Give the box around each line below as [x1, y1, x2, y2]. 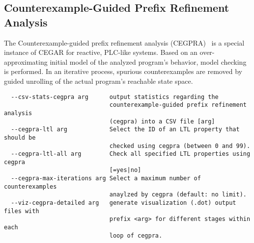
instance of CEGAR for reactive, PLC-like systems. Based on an [4, 47, 198, 57]
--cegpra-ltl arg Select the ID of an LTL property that [11, 126, 240, 133]
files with [4, 207, 39, 215]
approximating [4, 56, 48, 67]
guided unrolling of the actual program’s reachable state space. [4, 75, 193, 86]
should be [4, 134, 36, 141]
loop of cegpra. [109, 232, 163, 239]
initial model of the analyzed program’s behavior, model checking [50, 56, 247, 67]
